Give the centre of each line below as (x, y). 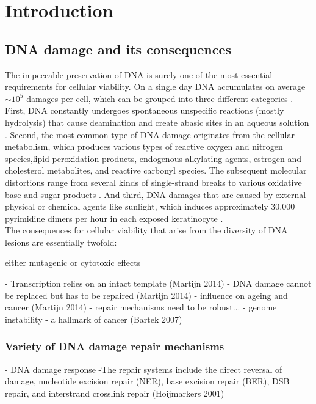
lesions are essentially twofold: (61, 242)
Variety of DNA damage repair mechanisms (115, 346)
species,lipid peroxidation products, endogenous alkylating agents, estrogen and (153, 158)
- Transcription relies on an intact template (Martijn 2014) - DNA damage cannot (158, 283)
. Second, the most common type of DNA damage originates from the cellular (150, 134)
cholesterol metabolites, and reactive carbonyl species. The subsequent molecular (156, 170)
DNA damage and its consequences (118, 49)
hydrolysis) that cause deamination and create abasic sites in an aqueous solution (157, 122)
